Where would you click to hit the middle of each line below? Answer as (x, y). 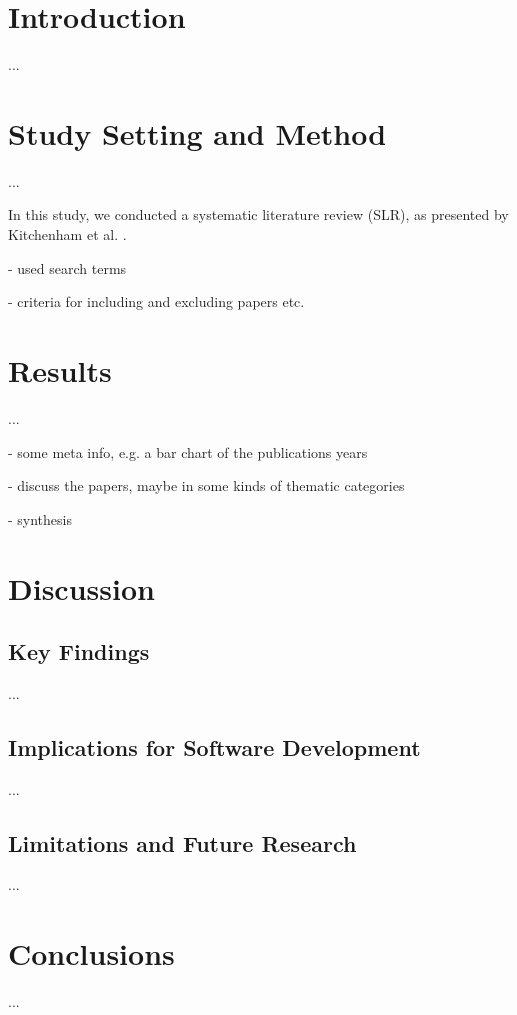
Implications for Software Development (214, 746)
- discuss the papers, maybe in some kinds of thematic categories (206, 485)
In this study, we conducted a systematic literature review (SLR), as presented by (258, 214)
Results (60, 370)
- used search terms (67, 267)
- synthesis (40, 518)
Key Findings (79, 651)
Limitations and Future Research (182, 842)
